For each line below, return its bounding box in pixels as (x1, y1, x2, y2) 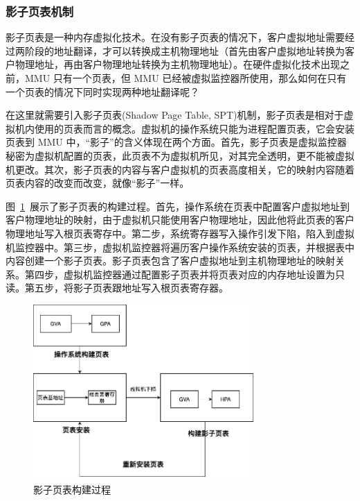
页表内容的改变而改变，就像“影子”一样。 (6, 176, 190, 190)
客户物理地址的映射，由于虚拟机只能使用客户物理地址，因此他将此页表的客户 (6, 212, 354, 227)
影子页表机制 (6, 2, 74, 19)
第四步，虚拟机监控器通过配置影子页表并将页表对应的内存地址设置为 (24, 266, 335, 281)
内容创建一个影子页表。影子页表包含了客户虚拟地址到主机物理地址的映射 (6, 253, 335, 268)
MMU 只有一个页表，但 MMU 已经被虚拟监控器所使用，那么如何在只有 (24, 71, 347, 85)
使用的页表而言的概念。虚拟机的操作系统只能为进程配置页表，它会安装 (34, 121, 354, 135)
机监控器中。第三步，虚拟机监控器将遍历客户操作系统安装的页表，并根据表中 (6, 239, 354, 254)
